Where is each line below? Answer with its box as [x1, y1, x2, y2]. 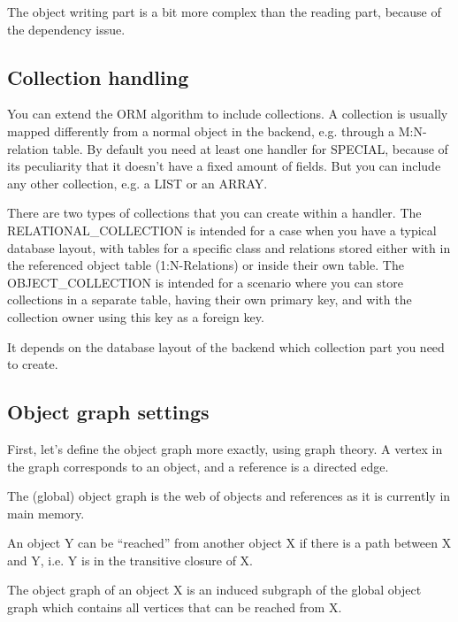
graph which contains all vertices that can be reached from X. [7, 598, 342, 617]
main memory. [7, 503, 85, 522]
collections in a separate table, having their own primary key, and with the [7, 290, 412, 309]
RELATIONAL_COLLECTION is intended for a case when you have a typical [7, 220, 437, 239]
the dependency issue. [7, 19, 126, 38]
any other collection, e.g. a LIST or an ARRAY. [7, 173, 268, 192]
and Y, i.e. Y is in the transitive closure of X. [7, 550, 253, 569]
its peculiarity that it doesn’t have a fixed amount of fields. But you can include [7, 157, 441, 175]
